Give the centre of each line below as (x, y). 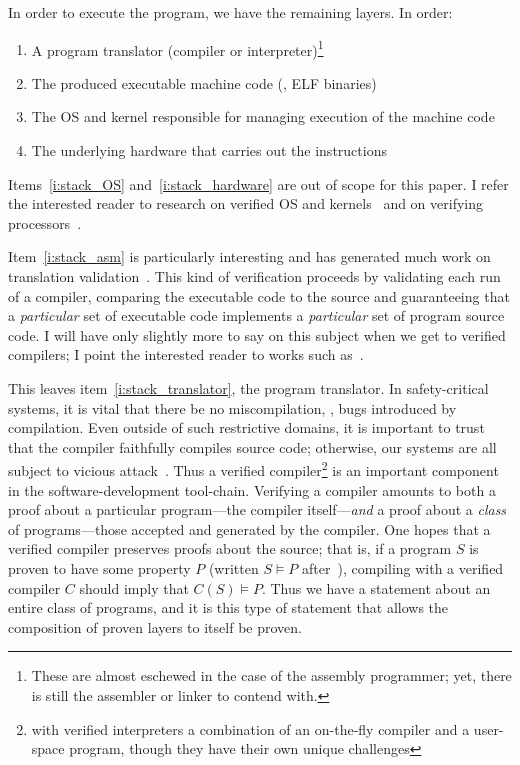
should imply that (134, 587)
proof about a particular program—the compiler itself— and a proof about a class (257, 509)
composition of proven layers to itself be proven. (155, 626)
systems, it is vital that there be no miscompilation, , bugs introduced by (232, 407)
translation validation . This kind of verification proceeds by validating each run (254, 276)
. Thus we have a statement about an (376, 587)
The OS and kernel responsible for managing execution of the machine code (263, 116)
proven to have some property (99, 567)
